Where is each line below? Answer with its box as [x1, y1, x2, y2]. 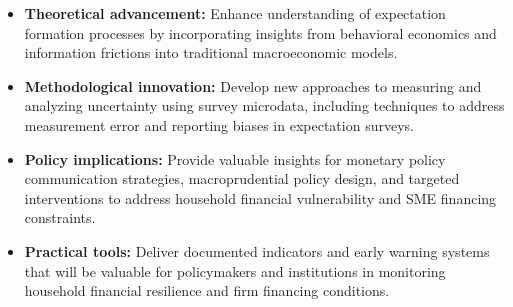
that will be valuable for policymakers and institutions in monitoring [24, 260, 446, 281]
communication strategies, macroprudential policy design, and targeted [24, 168, 460, 189]
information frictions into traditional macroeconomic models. [24, 42, 398, 63]
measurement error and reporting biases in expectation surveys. [24, 114, 414, 135]
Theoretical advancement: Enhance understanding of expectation [24, 3, 446, 23]
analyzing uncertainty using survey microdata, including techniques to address [24, 95, 505, 116]
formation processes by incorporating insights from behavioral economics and [24, 22, 497, 43]
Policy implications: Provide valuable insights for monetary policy [24, 148, 446, 169]
